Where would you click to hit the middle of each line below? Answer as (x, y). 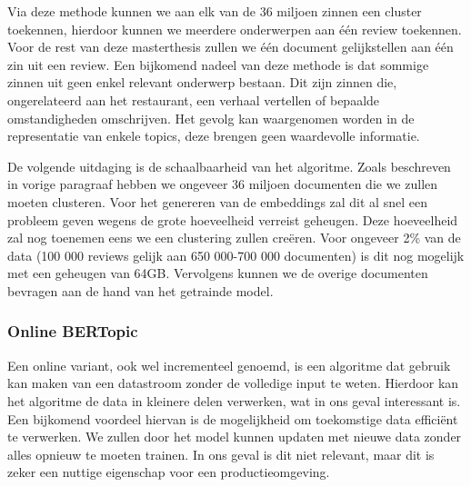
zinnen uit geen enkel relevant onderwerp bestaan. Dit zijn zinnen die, (202, 82)
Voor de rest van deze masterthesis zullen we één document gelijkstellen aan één (230, 47)
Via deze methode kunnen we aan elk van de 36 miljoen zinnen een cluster (215, 11)
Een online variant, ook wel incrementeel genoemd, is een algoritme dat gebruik (229, 365)
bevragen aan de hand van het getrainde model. (140, 290)
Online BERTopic (73, 331)
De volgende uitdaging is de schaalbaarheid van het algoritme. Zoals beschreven (229, 166)
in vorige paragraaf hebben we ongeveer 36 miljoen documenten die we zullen (223, 184)
